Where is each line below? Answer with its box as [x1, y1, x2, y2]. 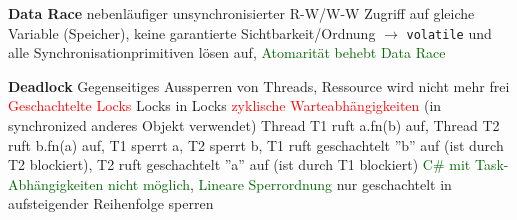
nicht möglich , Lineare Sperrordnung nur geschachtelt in [107, 173, 452, 194]
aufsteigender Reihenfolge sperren [8, 193, 214, 214]
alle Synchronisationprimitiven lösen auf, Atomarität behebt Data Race [8, 42, 446, 63]
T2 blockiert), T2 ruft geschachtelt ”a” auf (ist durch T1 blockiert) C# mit [8, 154, 471, 175]
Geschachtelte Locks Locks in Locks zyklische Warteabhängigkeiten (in [8, 95, 442, 116]
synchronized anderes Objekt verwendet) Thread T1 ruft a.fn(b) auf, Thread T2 [8, 115, 500, 136]
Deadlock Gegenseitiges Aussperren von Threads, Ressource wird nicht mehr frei [8, 75, 510, 96]
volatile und [406, 22, 492, 43]
